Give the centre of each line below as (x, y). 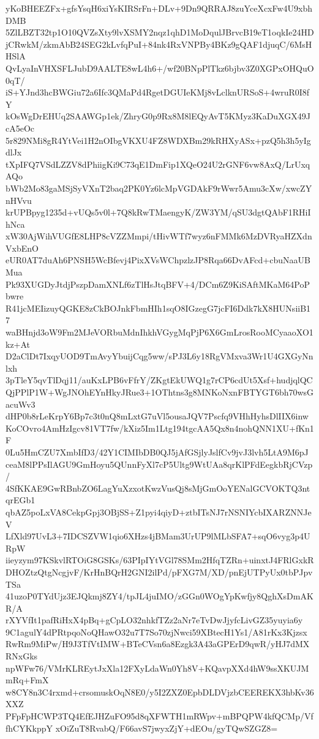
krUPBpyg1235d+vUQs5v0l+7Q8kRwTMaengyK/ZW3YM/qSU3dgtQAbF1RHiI (158, 212)
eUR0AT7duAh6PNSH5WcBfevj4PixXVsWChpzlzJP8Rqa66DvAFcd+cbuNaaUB (158, 260)
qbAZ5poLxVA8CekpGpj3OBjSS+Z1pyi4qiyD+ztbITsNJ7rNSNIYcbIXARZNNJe (159, 512)
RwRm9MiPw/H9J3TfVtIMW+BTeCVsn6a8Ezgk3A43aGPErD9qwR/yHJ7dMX (158, 644)
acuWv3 (21, 404)
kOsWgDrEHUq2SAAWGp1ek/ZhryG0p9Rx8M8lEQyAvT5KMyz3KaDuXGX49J (158, 116)
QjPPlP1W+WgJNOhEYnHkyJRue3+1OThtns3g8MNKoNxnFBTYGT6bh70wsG (160, 392)
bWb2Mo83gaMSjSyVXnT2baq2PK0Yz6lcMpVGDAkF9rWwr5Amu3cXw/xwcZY (159, 188)
